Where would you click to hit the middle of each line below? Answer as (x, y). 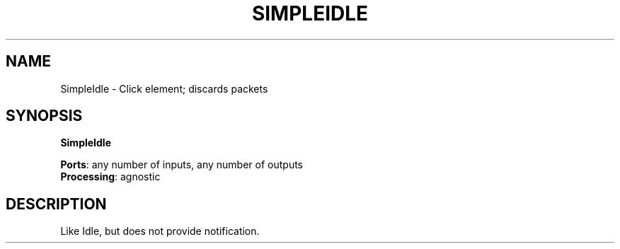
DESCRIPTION (56, 204)
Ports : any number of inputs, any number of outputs (182, 165)
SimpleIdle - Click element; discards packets (164, 88)
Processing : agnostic (110, 177)
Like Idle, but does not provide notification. (160, 231)
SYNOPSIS (44, 116)
